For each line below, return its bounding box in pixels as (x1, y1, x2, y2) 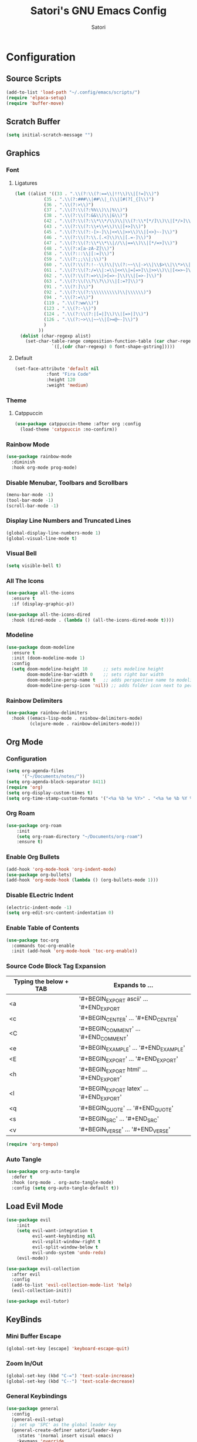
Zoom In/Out (6, 1360, 43, 1368)
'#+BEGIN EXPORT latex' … (79, 1084, 149, 1094)
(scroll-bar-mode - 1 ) (6, 503, 59, 509)
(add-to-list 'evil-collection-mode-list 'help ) (11, 1282, 133, 1289)
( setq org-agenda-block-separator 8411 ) (6, 779, 107, 785)
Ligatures (14, 179, 38, 186)
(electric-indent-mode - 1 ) (6, 904, 72, 910)
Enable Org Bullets (6, 853, 60, 861)
